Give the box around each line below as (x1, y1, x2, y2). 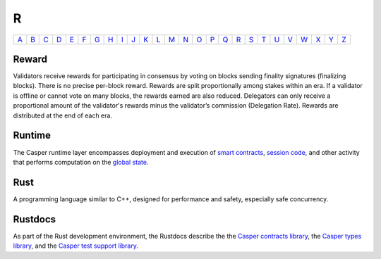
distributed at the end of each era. (13, 111, 113, 120)
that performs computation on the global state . (13, 158, 149, 166)
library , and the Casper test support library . (13, 241, 139, 250)
